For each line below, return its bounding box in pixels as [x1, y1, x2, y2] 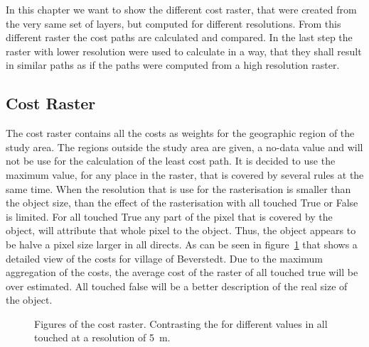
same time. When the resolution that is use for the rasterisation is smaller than [6, 181, 351, 196]
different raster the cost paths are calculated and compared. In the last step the [6, 30, 353, 45]
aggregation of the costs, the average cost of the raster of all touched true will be [6, 265, 358, 280]
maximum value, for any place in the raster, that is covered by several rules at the [6, 167, 364, 182]
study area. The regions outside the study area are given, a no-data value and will [6, 139, 363, 154]
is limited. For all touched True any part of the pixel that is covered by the [6, 209, 333, 224]
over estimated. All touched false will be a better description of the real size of [6, 278, 348, 293]
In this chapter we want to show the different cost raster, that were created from [6, 2, 357, 16]
